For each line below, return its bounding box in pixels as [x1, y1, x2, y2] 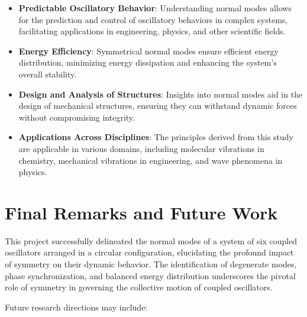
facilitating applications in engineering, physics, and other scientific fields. [18, 25, 286, 37]
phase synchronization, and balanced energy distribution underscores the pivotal [5, 269, 296, 282]
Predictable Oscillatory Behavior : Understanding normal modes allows [18, 2, 292, 14]
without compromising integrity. [18, 111, 135, 123]
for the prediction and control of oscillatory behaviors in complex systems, [18, 13, 288, 25]
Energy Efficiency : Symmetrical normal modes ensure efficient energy [18, 44, 279, 57]
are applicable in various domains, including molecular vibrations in [18, 142, 264, 154]
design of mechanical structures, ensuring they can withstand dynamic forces [18, 99, 297, 112]
